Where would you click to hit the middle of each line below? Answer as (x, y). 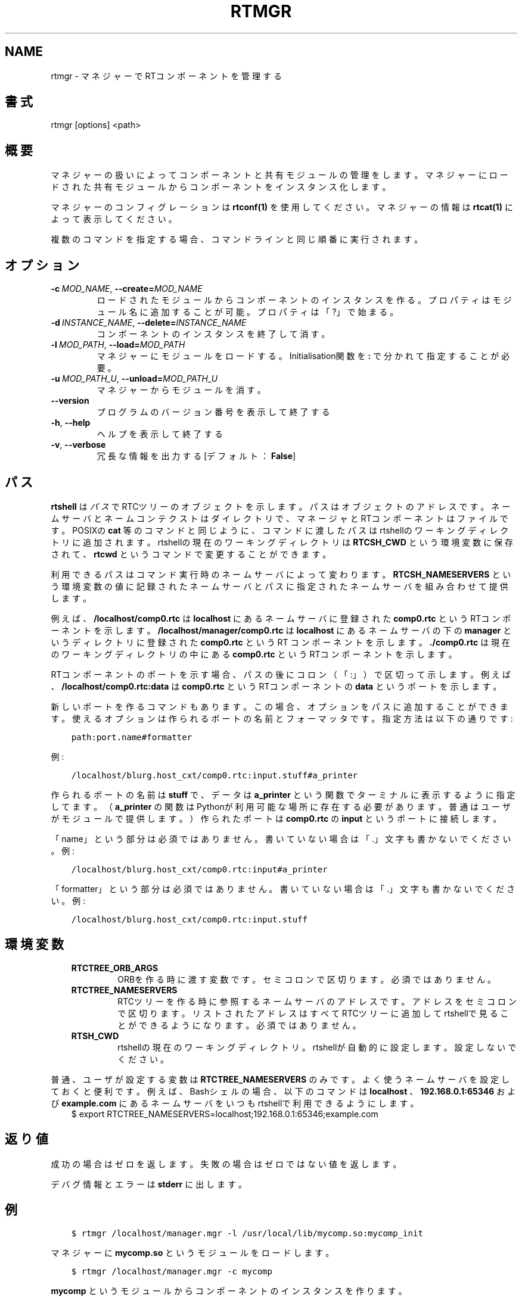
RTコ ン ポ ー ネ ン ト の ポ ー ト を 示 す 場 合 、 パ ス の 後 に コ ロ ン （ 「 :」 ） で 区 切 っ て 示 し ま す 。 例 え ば (281, 674)
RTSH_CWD (95, 1036)
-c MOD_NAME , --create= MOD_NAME (127, 289)
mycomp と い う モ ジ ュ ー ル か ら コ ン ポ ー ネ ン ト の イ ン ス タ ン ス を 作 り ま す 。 (229, 1290)
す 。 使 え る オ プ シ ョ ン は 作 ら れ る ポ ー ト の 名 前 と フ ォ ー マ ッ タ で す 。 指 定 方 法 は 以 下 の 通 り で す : (282, 718)
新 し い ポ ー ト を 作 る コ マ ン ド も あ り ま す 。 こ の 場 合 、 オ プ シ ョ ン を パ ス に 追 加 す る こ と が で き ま (279, 706)
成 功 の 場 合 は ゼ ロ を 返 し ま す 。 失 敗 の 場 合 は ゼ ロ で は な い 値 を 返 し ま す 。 (226, 1164)
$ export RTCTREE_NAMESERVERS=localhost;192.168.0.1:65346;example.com (225, 1114)
